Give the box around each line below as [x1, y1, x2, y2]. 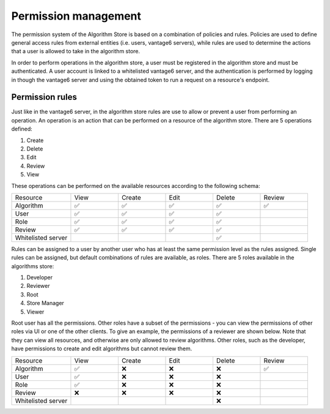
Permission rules [11, 92, 78, 102]
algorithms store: [11, 262, 54, 269]
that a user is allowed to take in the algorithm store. [11, 48, 141, 55]
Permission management [11, 9, 142, 23]
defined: [11, 126, 33, 133]
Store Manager [26, 299, 64, 307]
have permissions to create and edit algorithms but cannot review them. [11, 345, 193, 352]
